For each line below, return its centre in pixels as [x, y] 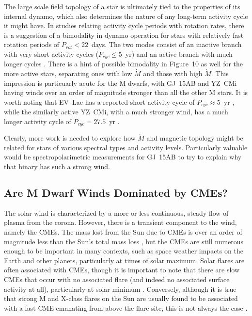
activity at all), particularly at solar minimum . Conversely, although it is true [120, 289]
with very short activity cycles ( [51, 54]
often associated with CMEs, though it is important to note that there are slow [122, 270]
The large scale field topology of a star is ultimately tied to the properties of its [122, 6]
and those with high [173, 73]
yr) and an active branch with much [179, 54]
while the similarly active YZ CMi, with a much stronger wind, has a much [116, 112]
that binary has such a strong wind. [57, 166]
